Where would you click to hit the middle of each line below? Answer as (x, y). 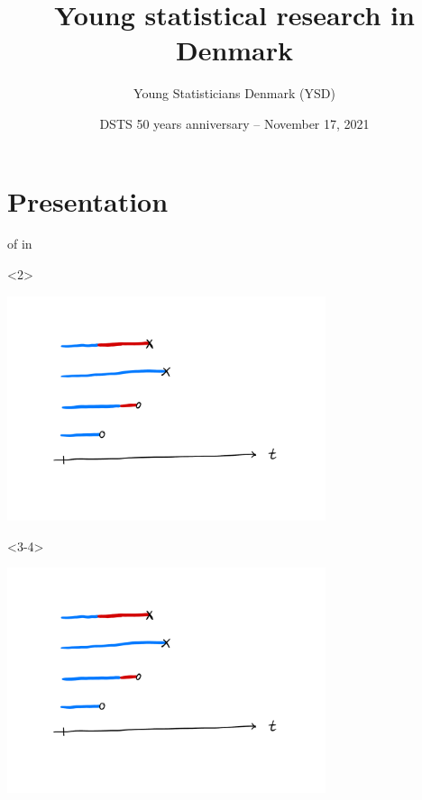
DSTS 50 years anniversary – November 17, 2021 (234, 123)
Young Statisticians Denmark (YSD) (234, 93)
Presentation (88, 200)
